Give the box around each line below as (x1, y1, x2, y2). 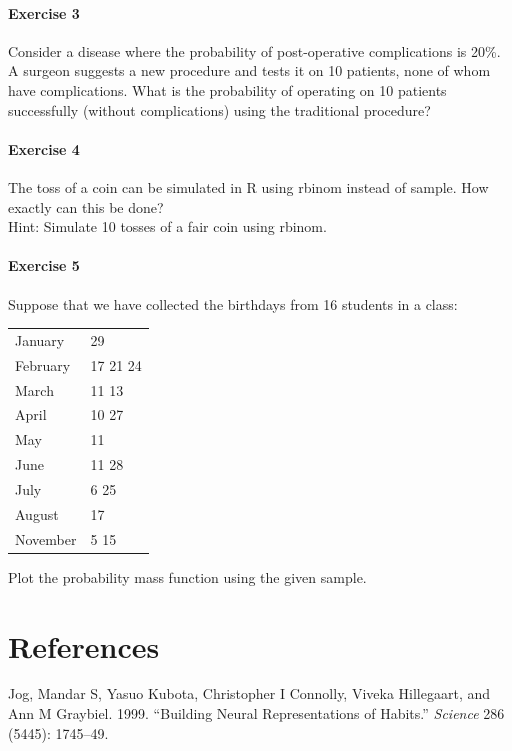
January (15, 329, 65, 350)
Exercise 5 (8, 255, 80, 276)
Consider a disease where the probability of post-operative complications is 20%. (8, 40, 501, 61)
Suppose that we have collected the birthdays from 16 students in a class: (8, 293, 458, 314)
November (15, 528, 77, 549)
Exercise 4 (8, 138, 80, 159)
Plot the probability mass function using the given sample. (8, 566, 367, 587)
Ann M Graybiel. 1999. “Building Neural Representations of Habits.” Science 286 (8, 703, 505, 724)
